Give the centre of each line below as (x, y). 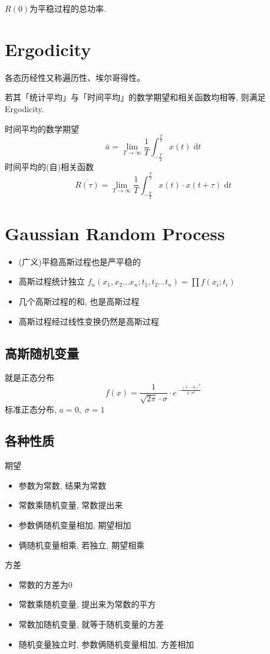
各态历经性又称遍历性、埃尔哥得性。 (75, 77)
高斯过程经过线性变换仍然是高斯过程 (89, 321)
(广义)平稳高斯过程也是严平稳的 (80, 261)
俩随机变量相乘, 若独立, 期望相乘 (81, 545)
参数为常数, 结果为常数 (62, 485)
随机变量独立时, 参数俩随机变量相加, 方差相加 (106, 644)
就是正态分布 (29, 377)
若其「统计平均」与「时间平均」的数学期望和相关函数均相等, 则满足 (135, 97)
